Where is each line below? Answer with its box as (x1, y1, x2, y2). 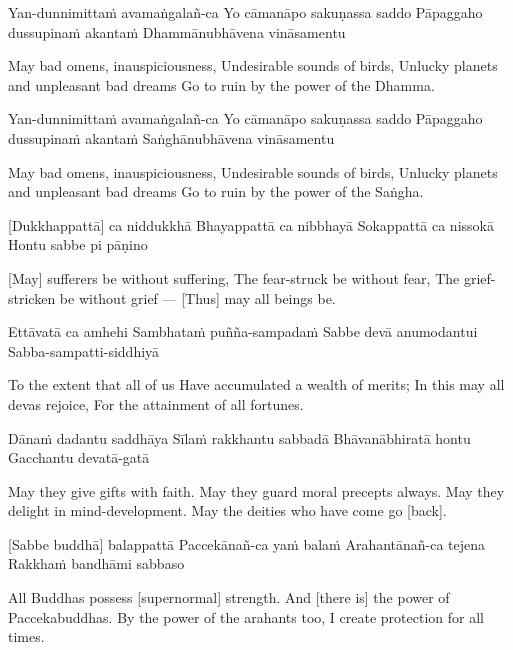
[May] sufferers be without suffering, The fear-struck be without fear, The (8, 267, 460, 288)
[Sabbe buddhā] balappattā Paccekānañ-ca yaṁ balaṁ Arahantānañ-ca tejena (8, 533, 486, 554)
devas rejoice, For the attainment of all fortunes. (8, 393, 304, 414)
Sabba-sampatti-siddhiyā (8, 340, 160, 361)
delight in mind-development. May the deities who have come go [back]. (8, 500, 447, 521)
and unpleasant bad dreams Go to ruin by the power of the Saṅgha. (8, 181, 424, 202)
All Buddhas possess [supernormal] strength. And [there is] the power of (8, 587, 450, 608)
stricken (8, 287, 56, 308)
